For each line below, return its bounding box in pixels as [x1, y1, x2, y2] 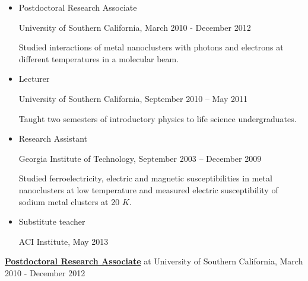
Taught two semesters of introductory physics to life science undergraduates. [18, 112, 297, 124]
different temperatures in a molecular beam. [18, 52, 179, 65]
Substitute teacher [18, 215, 85, 228]
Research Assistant [18, 132, 88, 145]
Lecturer [18, 72, 50, 85]
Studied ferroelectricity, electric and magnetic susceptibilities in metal [18, 172, 272, 184]
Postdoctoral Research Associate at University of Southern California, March [5, 255, 303, 267]
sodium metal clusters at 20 [18, 195, 120, 207]
